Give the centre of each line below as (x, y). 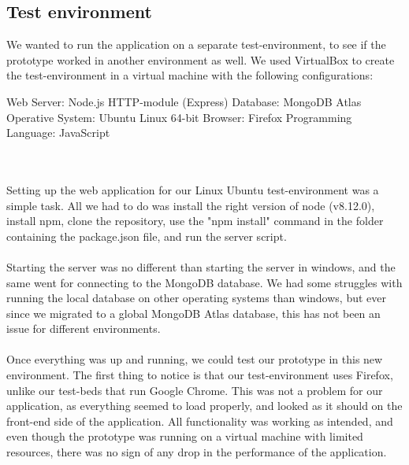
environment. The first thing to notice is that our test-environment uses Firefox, (200, 375)
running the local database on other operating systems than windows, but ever (197, 298)
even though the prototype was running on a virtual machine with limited (185, 436)
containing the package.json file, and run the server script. (147, 236)
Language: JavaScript (58, 133)
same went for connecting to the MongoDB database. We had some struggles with (204, 282)
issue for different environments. (84, 328)
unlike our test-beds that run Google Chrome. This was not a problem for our (195, 390)
